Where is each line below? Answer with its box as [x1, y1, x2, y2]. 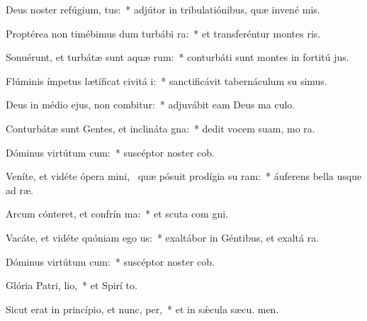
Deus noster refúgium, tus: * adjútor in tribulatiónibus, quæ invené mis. [6, 2, 320, 16]
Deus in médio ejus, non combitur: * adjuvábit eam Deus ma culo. [6, 97, 295, 112]
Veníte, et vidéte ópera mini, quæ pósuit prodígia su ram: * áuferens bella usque [6, 169, 362, 184]
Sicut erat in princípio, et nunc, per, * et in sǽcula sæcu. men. [6, 301, 279, 316]
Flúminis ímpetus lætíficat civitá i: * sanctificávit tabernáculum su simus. [6, 73, 327, 88]
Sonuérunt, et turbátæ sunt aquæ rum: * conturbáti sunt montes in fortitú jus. [6, 50, 349, 64]
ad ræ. [6, 182, 33, 197]
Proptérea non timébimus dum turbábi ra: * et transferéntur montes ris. [6, 26, 321, 40]
